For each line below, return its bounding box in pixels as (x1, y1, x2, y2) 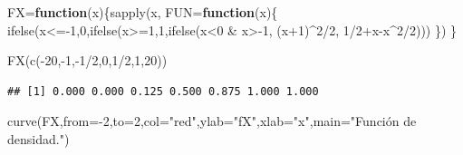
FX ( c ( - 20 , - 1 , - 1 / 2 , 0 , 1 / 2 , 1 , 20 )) (7, 51, 168, 70)
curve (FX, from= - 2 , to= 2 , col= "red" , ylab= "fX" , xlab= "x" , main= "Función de (7, 111, 417, 131)
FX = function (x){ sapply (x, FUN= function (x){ (7, 3, 278, 21)
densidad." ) (7, 129, 70, 148)
